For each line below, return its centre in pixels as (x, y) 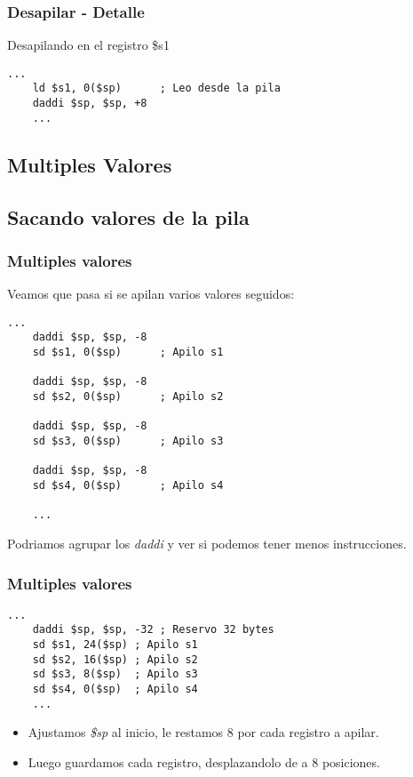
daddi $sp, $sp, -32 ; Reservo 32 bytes (153, 630)
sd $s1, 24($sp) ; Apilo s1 (115, 645)
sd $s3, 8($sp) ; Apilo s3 (115, 674)
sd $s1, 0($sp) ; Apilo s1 (128, 352)
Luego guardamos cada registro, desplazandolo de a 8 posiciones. (204, 762)
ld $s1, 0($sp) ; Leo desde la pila (156, 88)
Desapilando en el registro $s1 (88, 45)
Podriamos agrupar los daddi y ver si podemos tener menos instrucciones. (207, 543)
